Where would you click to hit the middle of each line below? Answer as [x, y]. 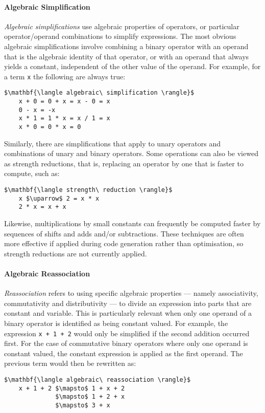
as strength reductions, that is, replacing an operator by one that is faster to [124, 163]
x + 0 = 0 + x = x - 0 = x [64, 102]
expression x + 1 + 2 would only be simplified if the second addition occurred [127, 333]
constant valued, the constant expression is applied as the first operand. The [124, 353]
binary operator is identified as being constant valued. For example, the [116, 323]
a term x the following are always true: [65, 76]
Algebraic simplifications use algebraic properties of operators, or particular [122, 26]
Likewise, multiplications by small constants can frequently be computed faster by [132, 223]
